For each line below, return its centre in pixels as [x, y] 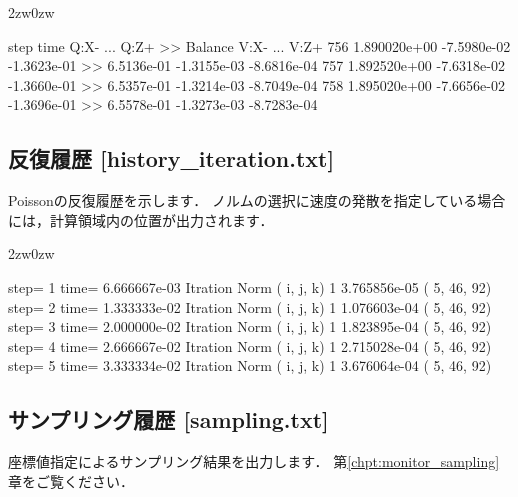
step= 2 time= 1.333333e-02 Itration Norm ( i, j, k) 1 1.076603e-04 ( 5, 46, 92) [250, 306]
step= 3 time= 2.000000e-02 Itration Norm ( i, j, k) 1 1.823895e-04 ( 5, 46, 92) [250, 326]
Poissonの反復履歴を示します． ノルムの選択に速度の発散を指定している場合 [257, 200]
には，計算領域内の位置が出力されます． [141, 219]
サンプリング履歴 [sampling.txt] [168, 419]
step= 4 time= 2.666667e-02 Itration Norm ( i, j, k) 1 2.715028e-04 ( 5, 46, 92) [250, 345]
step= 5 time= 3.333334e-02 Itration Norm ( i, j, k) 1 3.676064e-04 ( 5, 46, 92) [250, 365]
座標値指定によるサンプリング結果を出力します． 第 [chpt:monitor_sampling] [254, 461]
